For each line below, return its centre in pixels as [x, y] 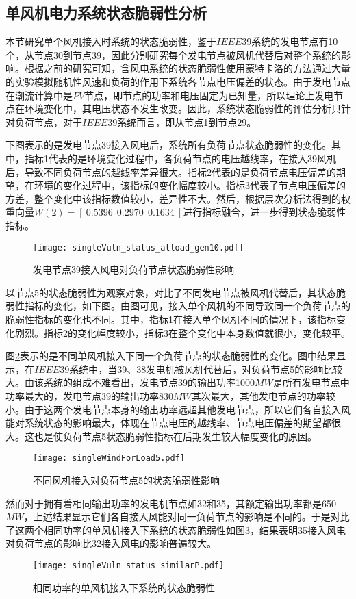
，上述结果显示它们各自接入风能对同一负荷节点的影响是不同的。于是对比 [187, 517]
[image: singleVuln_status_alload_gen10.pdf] [138, 247]
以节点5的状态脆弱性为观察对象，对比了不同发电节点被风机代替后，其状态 [171, 292]
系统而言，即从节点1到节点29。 [187, 122]
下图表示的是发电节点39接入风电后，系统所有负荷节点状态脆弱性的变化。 [168, 145]
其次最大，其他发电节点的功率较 [263, 395]
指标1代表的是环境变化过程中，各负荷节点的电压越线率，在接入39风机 [180, 158]
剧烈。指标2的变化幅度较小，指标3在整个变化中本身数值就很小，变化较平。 [182, 332]
